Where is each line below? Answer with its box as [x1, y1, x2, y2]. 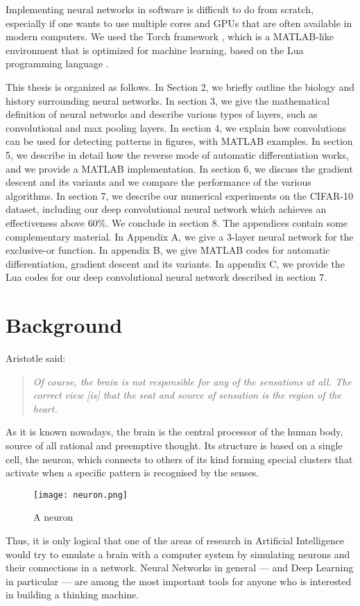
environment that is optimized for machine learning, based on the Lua [6, 42, 304, 57]
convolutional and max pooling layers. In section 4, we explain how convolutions [6, 120, 347, 135]
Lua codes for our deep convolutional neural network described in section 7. [6, 270, 327, 284]
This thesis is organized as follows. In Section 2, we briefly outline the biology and [6, 79, 354, 94]
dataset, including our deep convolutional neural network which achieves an [6, 202, 327, 216]
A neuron [33, 510, 74, 524]
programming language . [6, 56, 109, 71]
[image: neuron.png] [33, 490, 128, 500]
